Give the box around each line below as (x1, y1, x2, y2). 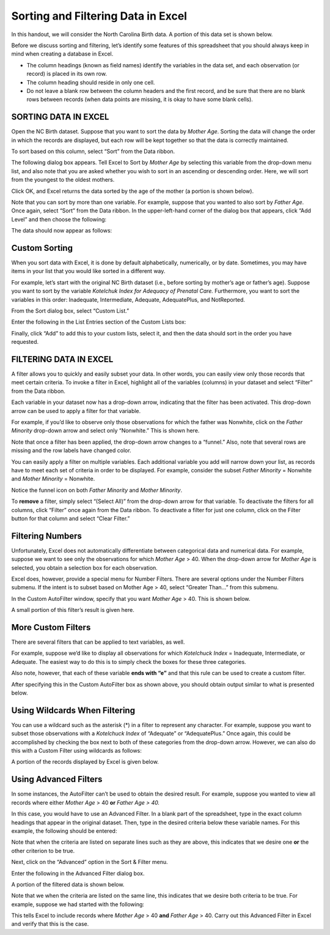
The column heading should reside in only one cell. (26, 78, 155, 86)
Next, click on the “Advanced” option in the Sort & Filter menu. (11, 859, 168, 866)
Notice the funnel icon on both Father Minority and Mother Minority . (11, 486, 183, 494)
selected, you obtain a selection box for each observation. (11, 564, 158, 572)
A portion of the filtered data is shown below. (11, 881, 125, 888)
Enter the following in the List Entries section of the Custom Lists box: (11, 318, 186, 326)
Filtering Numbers (11, 531, 82, 541)
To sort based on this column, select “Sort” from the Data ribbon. (11, 147, 175, 155)
